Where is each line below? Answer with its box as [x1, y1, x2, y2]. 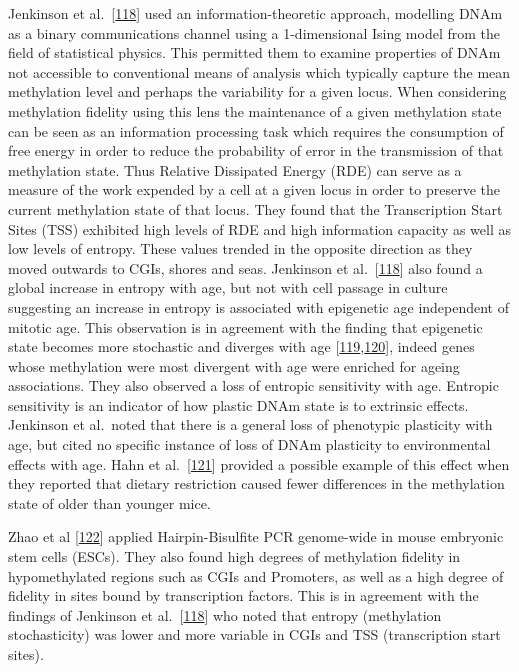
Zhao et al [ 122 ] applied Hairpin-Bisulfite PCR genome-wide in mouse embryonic [8, 526, 504, 547]
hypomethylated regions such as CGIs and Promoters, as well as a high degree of [8, 565, 504, 586]
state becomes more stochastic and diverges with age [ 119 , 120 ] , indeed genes [8, 336, 475, 357]
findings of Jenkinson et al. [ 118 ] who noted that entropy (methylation [8, 604, 442, 625]
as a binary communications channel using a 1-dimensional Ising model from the [8, 22, 501, 43]
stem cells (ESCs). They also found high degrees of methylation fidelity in [8, 546, 461, 567]
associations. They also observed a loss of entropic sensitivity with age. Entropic [8, 375, 499, 396]
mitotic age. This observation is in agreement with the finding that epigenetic [8, 316, 483, 337]
